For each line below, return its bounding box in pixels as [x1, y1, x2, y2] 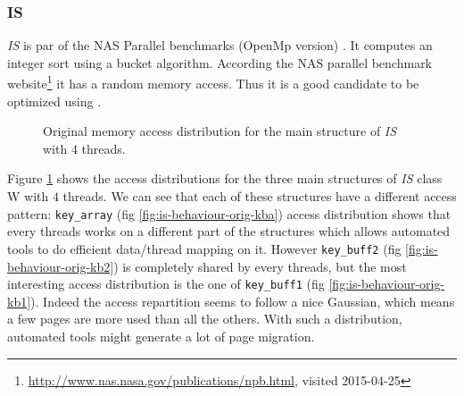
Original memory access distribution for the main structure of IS [43, 122, 397, 140]
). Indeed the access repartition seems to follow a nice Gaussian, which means [30, 291, 455, 310]
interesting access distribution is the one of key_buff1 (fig [7, 274, 325, 293]
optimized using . [7, 91, 102, 110]
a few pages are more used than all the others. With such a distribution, [7, 309, 402, 328]
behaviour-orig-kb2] [7, 257, 114, 275]
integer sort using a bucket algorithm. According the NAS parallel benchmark [7, 53, 433, 72]
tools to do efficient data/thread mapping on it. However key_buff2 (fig [7, 239, 402, 257]
